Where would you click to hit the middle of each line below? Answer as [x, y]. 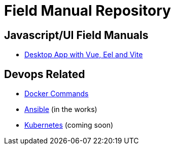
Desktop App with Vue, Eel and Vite [84, 55]
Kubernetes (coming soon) [69, 125]
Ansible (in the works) [61, 109]
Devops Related [45, 74]
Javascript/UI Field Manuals [76, 35]
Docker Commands [57, 94]
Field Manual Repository [87, 11]
